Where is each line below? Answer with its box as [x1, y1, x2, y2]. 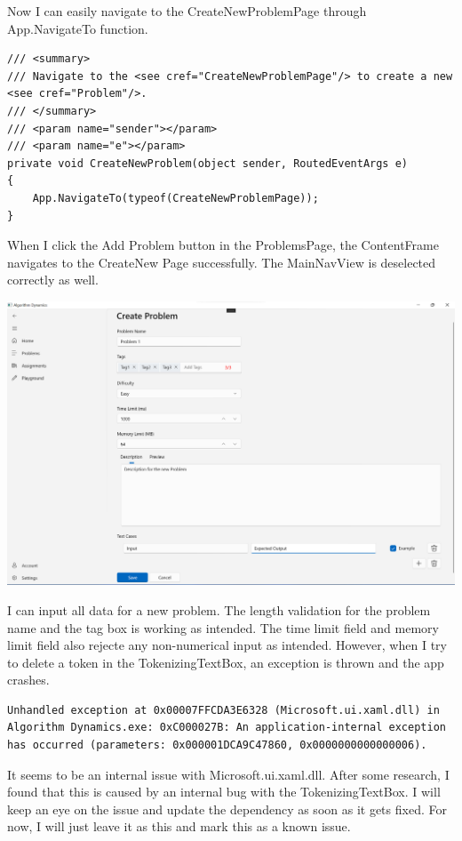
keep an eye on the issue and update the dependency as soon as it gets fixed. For [7, 799, 447, 818]
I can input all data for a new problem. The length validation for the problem [7, 600, 431, 619]
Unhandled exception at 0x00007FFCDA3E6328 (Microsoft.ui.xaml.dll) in [7, 703, 440, 717]
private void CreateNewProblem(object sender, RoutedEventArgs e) [7, 156, 409, 170]
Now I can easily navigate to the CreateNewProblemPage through [7, 2, 367, 20]
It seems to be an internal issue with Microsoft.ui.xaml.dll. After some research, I [7, 765, 450, 783]
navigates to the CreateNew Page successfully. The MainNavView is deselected [7, 252, 436, 271]
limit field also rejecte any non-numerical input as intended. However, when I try [7, 636, 447, 654]
